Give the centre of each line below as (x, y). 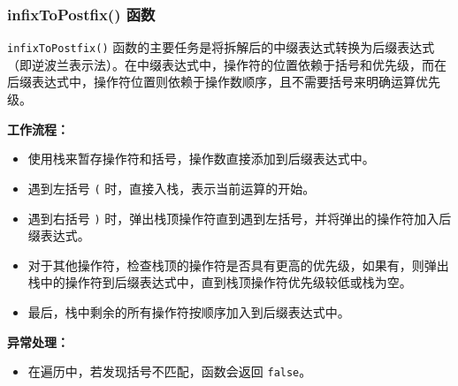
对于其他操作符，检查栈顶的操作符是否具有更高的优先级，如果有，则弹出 (238, 265)
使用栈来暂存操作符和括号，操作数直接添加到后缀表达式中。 (201, 159)
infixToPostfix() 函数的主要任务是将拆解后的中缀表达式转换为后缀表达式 (221, 47)
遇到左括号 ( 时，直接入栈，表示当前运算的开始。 (172, 188)
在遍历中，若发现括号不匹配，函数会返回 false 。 (170, 371)
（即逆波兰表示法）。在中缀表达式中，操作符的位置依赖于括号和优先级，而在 (227, 64)
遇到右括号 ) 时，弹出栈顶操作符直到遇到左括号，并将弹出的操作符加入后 (240, 218)
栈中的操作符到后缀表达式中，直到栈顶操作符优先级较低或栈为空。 (220, 282)
